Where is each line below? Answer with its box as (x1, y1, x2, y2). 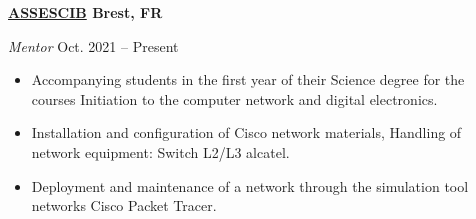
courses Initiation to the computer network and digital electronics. (31, 88, 438, 109)
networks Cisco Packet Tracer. (31, 195, 217, 216)
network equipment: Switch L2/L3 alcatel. (31, 141, 290, 162)
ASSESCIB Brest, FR (8, 2, 163, 22)
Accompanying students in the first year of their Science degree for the (31, 69, 465, 90)
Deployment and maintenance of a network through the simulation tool (31, 175, 469, 196)
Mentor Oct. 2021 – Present (8, 35, 179, 56)
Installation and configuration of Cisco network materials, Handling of (31, 122, 462, 143)
